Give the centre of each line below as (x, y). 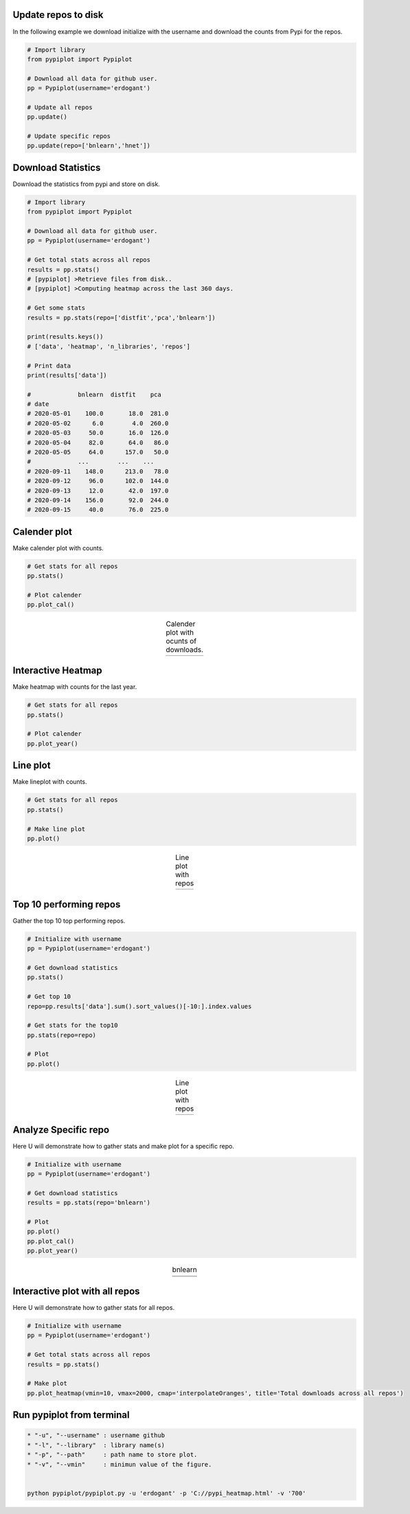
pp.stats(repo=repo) (61, 1035)
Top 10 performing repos (67, 904)
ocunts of (181, 641)
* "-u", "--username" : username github (96, 1435)
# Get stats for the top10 (72, 1026)
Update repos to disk (58, 15)
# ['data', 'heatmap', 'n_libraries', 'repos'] (109, 346)
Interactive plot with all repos (76, 1291)
